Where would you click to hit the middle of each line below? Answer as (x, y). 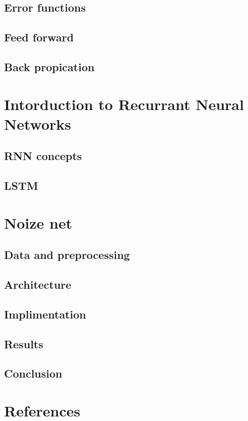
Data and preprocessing (67, 255)
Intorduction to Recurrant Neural (124, 104)
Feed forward (39, 37)
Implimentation (45, 314)
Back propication (49, 66)
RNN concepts (43, 156)
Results (24, 344)
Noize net (38, 222)
